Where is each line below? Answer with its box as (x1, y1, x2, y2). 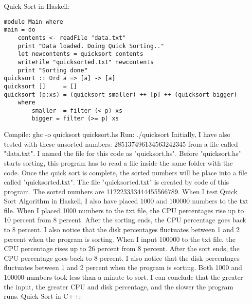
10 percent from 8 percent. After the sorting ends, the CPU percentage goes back (4, 215, 247, 225)
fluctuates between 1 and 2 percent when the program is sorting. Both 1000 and (4, 262, 242, 272)
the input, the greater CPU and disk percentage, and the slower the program (4, 281, 234, 291)
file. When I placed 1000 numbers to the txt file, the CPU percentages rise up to (4, 205, 244, 215)
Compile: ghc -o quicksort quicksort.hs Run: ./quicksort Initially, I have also (4, 129, 231, 139)
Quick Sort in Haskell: (4, 1, 70, 11)
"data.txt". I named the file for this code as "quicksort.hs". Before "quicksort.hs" (4, 148, 241, 158)
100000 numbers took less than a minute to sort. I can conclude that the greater (4, 272, 243, 282)
